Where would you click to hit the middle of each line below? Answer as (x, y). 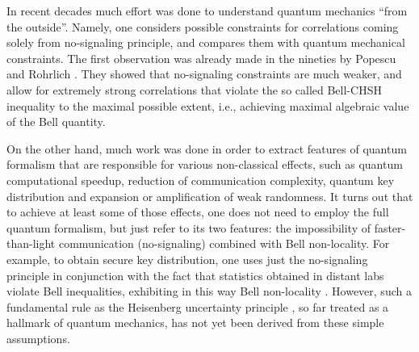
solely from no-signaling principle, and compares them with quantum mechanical (206, 42)
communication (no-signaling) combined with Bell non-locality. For (224, 243)
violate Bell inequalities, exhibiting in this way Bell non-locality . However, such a (209, 291)
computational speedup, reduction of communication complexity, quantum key (201, 180)
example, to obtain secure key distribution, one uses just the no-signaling (187, 259)
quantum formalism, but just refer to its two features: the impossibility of (189, 227)
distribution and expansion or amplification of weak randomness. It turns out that (210, 196)
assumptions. (38, 338)
